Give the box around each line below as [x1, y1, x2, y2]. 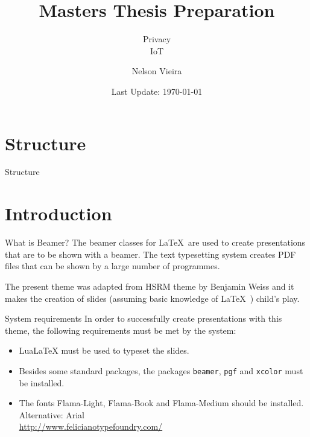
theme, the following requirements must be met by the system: [5, 324, 236, 336]
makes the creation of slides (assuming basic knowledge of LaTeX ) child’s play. [5, 292, 300, 304]
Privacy [142, 33, 171, 45]
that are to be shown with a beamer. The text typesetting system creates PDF [5, 247, 296, 260]
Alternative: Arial [19, 408, 85, 421]
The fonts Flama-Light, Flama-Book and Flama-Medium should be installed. [19, 397, 304, 409]
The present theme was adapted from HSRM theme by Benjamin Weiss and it [5, 279, 294, 292]
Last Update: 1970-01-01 [111, 85, 203, 97]
